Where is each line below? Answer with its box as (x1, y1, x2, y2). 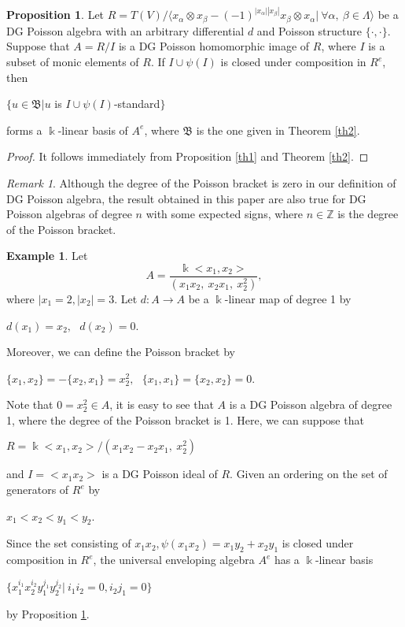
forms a (6, 121, 42, 138)
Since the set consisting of (6, 535, 131, 551)
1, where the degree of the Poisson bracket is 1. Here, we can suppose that (6, 411, 364, 428)
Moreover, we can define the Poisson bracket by (6, 343, 235, 360)
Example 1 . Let (6, 247, 88, 264)
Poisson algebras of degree (6, 206, 132, 222)
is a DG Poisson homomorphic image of (118, 38, 310, 54)
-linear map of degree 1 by (224, 290, 352, 306)
